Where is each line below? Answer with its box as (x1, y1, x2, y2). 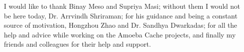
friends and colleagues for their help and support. (4, 39, 151, 49)
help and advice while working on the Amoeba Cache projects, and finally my (4, 29, 236, 39)
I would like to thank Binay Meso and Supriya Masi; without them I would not (4, 1, 240, 11)
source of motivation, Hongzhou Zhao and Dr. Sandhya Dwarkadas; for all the (4, 20, 237, 30)
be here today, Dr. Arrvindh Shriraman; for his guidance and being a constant (4, 10, 238, 20)
